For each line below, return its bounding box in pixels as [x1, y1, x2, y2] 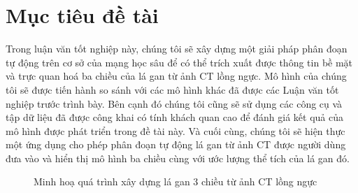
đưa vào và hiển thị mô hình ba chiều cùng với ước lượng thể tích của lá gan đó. [6, 150, 350, 165]
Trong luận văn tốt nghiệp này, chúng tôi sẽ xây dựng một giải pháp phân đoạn [6, 41, 348, 56]
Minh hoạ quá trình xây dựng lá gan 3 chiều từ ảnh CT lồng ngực [34, 174, 317, 189]
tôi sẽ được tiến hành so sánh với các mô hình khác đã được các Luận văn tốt [6, 82, 339, 96]
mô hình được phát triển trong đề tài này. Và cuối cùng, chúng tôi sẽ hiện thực [6, 123, 345, 138]
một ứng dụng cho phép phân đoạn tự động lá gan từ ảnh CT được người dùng [6, 137, 346, 152]
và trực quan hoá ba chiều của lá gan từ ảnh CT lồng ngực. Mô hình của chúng [6, 69, 347, 83]
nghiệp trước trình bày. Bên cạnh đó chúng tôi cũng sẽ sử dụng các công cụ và [6, 96, 343, 110]
